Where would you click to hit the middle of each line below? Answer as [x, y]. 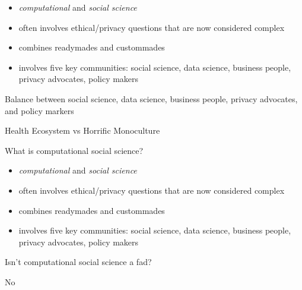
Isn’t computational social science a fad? [78, 262]
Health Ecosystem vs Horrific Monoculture [82, 130]
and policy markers [39, 110]
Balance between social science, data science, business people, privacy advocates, [151, 98]
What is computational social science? [74, 150]
